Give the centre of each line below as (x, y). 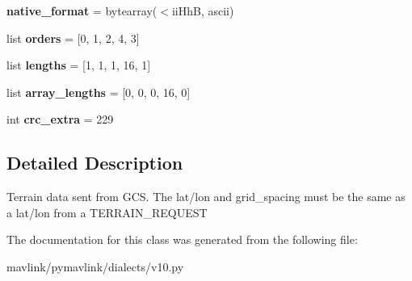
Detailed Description (95, 163)
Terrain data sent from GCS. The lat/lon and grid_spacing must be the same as (206, 197)
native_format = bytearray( (82, 10)
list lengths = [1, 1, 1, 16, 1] (79, 65)
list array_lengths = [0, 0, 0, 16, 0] (99, 92)
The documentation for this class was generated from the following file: (182, 239)
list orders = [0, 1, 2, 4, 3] (73, 38)
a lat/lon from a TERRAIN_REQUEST (107, 212)
